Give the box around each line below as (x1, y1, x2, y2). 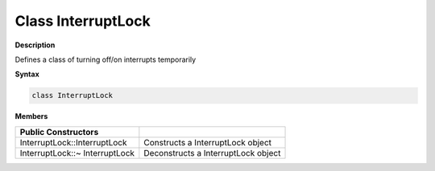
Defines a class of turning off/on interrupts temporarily (14, 55, 197, 64)
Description (14, 40, 56, 50)
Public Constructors (19, 126, 99, 137)
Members (14, 112, 48, 121)
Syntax (14, 69, 39, 79)
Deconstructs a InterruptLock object (143, 147, 281, 158)
